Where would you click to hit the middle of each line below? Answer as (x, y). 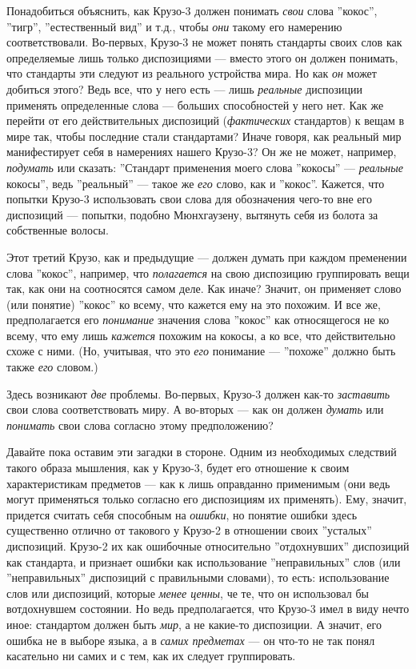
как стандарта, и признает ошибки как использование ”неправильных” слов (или (204, 561)
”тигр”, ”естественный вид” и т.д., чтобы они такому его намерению (174, 26)
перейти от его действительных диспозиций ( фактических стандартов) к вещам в (206, 120)
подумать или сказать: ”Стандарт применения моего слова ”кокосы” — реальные (205, 167)
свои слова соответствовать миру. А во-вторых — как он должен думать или (195, 409)
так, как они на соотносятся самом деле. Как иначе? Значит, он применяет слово (204, 288)
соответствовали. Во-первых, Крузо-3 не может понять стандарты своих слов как (204, 42)
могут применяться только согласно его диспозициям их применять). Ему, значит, (207, 499)
